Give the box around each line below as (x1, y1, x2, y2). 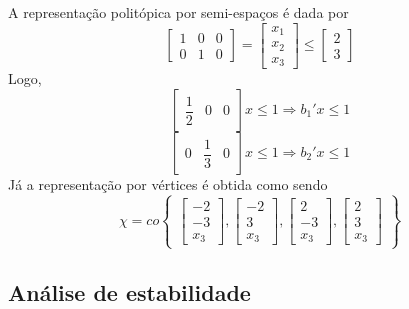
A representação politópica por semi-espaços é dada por (8, 2, 349, 22)
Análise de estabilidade (8, 276, 251, 307)
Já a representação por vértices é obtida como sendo (8, 173, 328, 194)
